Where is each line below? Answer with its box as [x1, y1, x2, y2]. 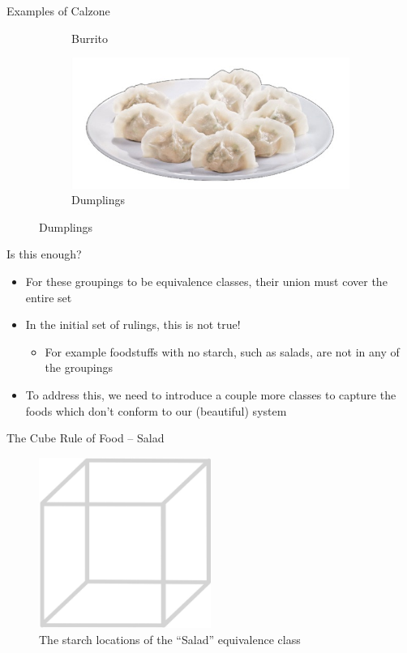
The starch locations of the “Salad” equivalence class [39, 630, 301, 647]
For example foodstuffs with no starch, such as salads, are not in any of [45, 343, 400, 360]
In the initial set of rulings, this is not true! [25, 316, 241, 333]
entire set [25, 288, 72, 305]
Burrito [71, 29, 109, 46]
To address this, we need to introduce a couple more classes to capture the [25, 386, 396, 403]
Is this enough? [6, 245, 82, 262]
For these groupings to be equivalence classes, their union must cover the [25, 272, 388, 289]
